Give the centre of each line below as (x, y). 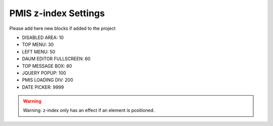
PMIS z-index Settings (57, 13)
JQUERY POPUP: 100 (44, 73)
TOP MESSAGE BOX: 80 (47, 66)
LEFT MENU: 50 (39, 52)
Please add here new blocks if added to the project (62, 28)
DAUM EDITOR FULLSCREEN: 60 (56, 59)
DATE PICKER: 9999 (43, 87)
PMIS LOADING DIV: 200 (48, 80)
